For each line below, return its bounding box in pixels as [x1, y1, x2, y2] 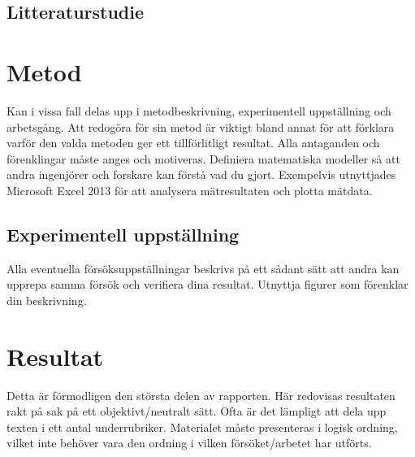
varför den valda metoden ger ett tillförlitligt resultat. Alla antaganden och [6, 134, 380, 151]
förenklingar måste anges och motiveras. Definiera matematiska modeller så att [6, 150, 400, 167]
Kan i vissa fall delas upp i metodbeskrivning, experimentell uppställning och [6, 102, 391, 119]
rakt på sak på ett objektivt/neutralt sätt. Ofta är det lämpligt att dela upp [6, 403, 387, 420]
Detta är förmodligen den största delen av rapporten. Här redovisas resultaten [6, 386, 396, 403]
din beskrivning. [6, 291, 87, 308]
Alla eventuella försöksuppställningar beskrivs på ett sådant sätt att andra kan [6, 259, 400, 276]
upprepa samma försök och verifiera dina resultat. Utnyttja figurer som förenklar [6, 276, 409, 293]
